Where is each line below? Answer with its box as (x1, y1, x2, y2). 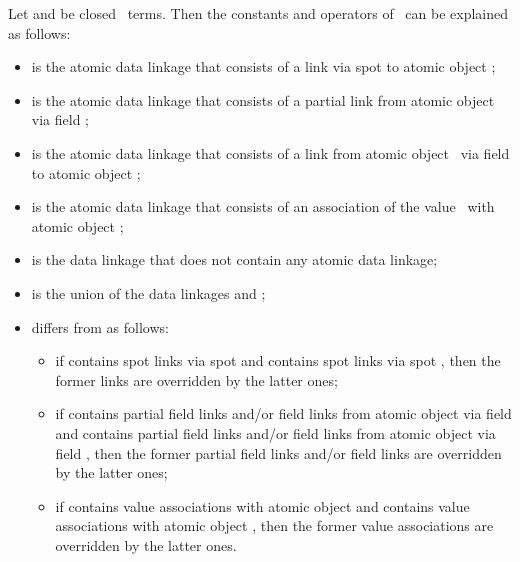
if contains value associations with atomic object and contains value (55, 495, 470, 516)
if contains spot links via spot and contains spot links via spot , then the (55, 350, 501, 371)
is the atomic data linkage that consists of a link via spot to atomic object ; (31, 56, 496, 77)
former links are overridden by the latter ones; (55, 369, 338, 390)
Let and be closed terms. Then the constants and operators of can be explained (8, 3, 509, 23)
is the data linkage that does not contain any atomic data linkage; (31, 249, 438, 270)
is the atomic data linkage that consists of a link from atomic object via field (31, 142, 510, 163)
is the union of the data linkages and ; (31, 282, 266, 303)
